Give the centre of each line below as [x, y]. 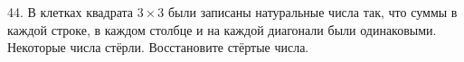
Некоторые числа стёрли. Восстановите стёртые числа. [158, 47]
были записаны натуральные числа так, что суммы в [312, 12]
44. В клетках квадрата [71, 12]
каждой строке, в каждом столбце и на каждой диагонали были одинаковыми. [222, 29]
